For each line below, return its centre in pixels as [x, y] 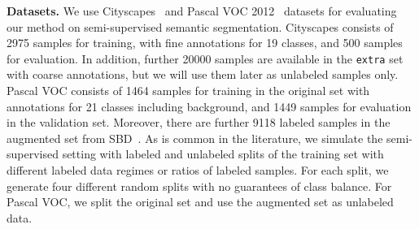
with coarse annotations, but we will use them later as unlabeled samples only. [203, 74]
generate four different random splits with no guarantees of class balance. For [199, 186]
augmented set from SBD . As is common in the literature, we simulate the [195, 138]
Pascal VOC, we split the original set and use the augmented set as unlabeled [200, 202]
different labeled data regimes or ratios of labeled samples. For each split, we [198, 170]
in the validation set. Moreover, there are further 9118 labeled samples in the [199, 122]
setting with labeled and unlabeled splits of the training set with [223, 154]
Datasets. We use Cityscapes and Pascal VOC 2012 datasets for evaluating [202, 11]
